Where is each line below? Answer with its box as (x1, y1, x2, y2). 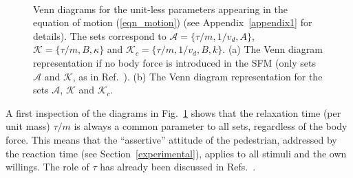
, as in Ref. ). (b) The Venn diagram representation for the (72, 69, 323, 83)
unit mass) (6, 119, 50, 133)
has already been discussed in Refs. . (100, 159, 256, 174)
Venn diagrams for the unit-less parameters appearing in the (33, 1, 288, 16)
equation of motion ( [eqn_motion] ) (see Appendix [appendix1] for (33, 15, 312, 30)
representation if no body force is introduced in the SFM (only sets (33, 55, 316, 69)
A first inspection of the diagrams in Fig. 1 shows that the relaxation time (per (6, 105, 341, 120)
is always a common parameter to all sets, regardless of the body (74, 119, 347, 133)
